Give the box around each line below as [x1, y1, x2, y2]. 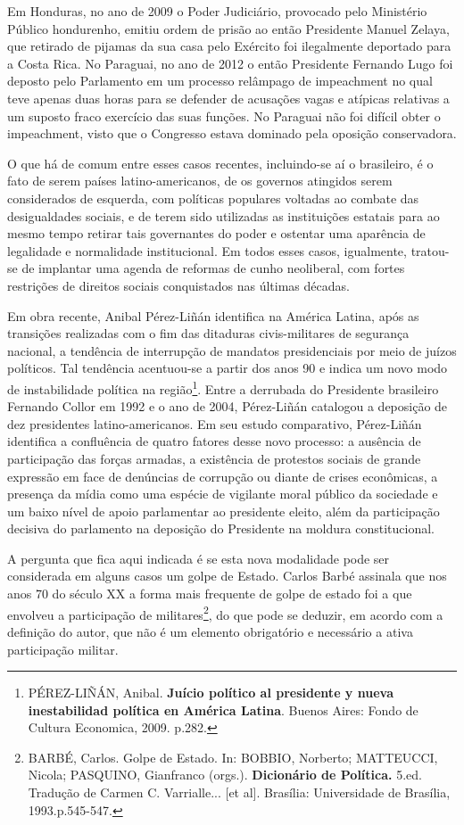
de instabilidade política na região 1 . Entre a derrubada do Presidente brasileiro [7, 376, 439, 398]
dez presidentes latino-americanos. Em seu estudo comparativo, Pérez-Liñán [7, 414, 422, 433]
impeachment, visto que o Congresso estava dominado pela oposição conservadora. [7, 124, 457, 143]
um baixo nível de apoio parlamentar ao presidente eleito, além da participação [7, 501, 440, 520]
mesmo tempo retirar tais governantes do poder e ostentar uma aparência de [7, 224, 426, 243]
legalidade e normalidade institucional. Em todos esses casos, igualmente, [7, 241, 407, 260]
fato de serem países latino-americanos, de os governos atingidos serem [7, 171, 393, 190]
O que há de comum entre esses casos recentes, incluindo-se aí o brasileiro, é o [7, 153, 434, 172]
